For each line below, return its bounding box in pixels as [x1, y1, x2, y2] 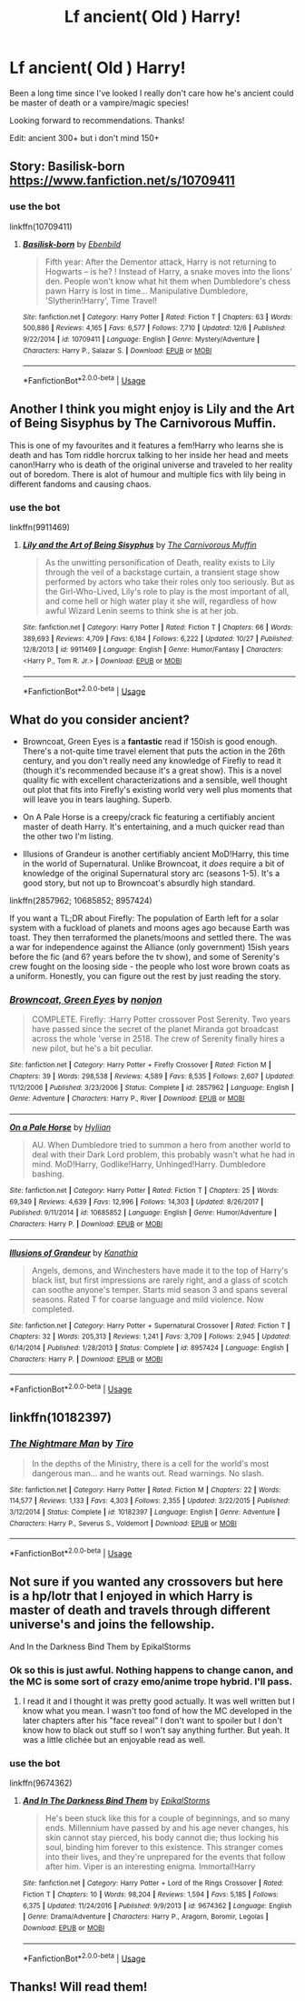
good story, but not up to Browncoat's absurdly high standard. [22, 877, 256, 888]
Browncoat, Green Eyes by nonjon [9, 994, 162, 1006]
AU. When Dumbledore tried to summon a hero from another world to [31, 1139, 291, 1151]
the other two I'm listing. [22, 831, 113, 842]
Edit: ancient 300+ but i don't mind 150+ [9, 132, 161, 143]
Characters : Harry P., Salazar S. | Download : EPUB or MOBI [22, 345, 212, 355]
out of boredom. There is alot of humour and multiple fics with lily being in [9, 468, 286, 479]
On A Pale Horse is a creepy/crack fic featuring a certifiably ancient [22, 812, 275, 823]
